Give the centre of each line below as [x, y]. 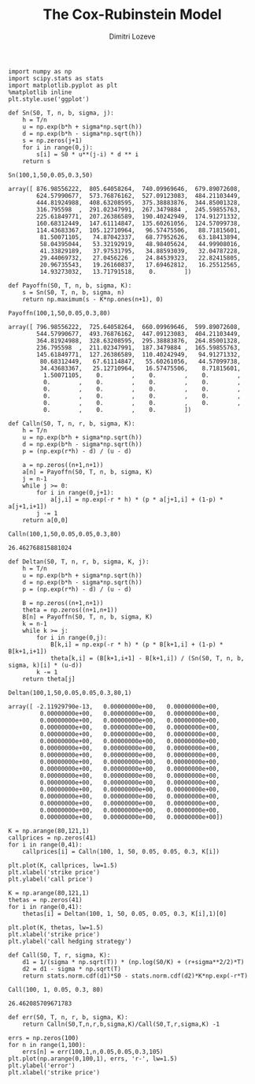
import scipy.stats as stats [56, 78]
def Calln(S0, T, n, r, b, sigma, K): [72, 424]
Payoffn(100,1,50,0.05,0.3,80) [59, 313]
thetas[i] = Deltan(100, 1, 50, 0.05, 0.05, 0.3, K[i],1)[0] [124, 914]
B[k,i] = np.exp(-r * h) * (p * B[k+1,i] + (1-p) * [137, 645]
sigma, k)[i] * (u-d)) [45, 665]
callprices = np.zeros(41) [52, 838]
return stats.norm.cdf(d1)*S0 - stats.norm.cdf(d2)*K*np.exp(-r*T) [135, 976]
